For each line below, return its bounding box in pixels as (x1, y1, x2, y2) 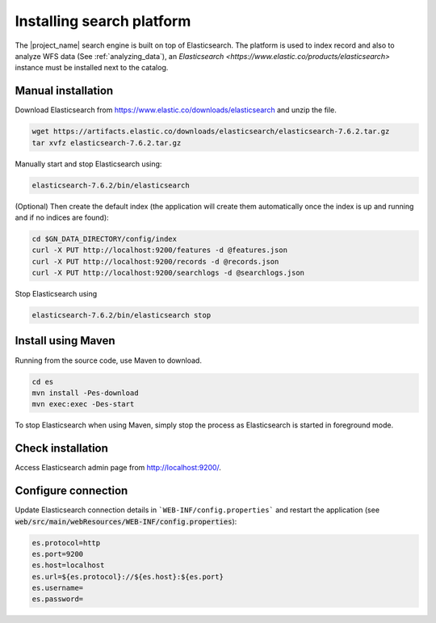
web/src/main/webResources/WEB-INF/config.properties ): (15, 516, 237, 526)
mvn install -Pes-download (31, 388, 139, 398)
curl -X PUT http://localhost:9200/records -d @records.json (31, 257, 279, 266)
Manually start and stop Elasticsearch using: (15, 158, 162, 169)
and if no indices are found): (15, 213, 109, 222)
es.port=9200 (31, 549, 84, 558)
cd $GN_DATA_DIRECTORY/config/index (31, 234, 178, 243)
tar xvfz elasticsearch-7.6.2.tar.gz (31, 138, 182, 147)
